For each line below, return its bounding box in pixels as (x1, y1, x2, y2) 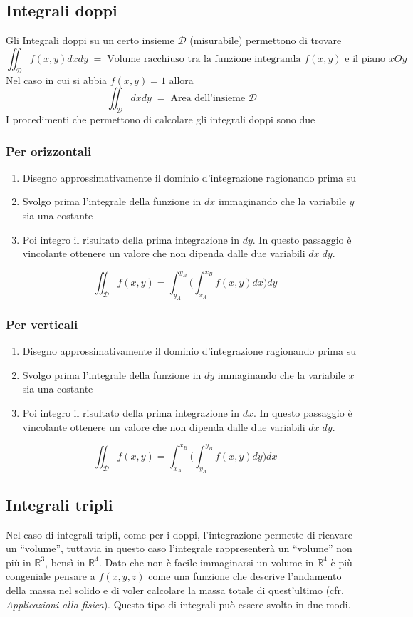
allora (169, 72, 194, 87)
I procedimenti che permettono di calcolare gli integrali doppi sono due (6, 111, 315, 126)
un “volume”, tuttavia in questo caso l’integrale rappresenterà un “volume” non (6, 541, 352, 556)
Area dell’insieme (170, 93, 246, 104)
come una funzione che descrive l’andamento (148, 569, 342, 584)
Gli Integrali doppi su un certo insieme (6, 33, 174, 48)
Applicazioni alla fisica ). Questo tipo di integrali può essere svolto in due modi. (6, 596, 351, 611)
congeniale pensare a (6, 569, 95, 584)
